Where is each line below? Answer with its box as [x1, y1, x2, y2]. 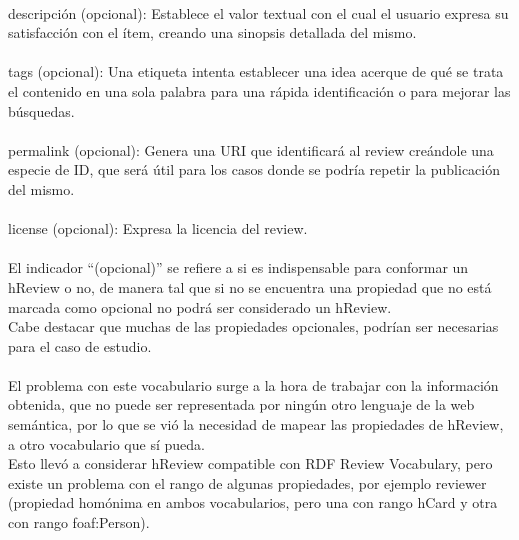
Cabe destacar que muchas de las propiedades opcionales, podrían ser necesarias [8, 316, 499, 337]
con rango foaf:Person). [8, 512, 150, 533]
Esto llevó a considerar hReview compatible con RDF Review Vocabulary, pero [8, 453, 493, 474]
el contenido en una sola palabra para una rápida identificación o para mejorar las [8, 80, 511, 101]
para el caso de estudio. [8, 335, 152, 356]
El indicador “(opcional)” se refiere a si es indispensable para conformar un [8, 257, 469, 278]
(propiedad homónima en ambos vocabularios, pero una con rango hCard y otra [8, 492, 498, 513]
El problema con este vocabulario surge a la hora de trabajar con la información [8, 374, 499, 395]
